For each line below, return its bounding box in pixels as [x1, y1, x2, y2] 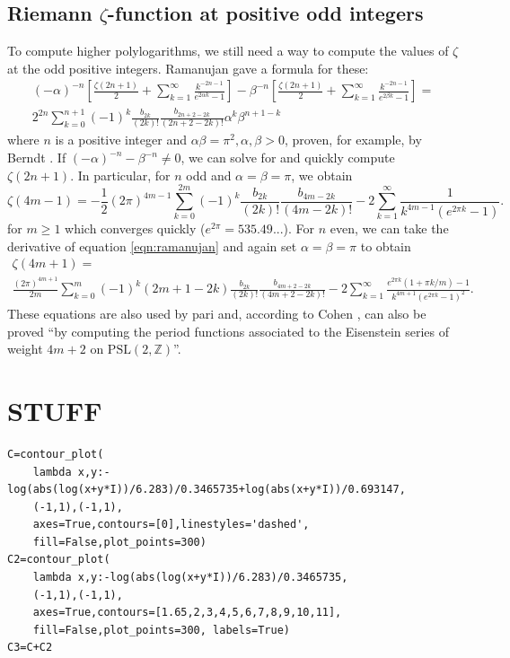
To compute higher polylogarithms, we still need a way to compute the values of [7, 41, 449, 60]
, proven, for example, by [284, 130, 422, 149]
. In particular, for [70, 165, 171, 184]
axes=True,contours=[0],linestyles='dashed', [32, 518, 310, 531]
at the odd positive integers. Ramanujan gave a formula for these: [7, 58, 369, 77]
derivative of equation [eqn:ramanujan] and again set [7, 236, 297, 255]
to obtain [360, 236, 411, 255]
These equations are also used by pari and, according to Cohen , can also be [7, 304, 426, 322]
